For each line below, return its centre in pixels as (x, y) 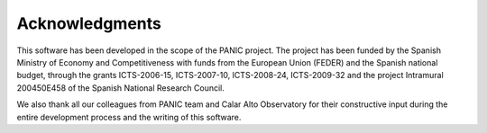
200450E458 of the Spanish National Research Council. (121, 88)
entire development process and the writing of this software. (129, 117)
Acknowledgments (89, 23)
